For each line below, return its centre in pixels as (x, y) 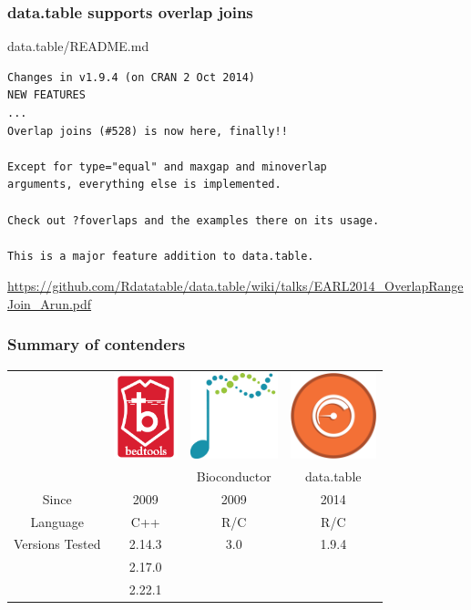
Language (57, 521)
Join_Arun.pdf (50, 303)
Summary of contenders (97, 344)
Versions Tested (57, 544)
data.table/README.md (78, 46)
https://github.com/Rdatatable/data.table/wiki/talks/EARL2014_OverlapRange (235, 286)
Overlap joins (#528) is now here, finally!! (148, 131)
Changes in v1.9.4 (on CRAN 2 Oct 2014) (132, 77)
